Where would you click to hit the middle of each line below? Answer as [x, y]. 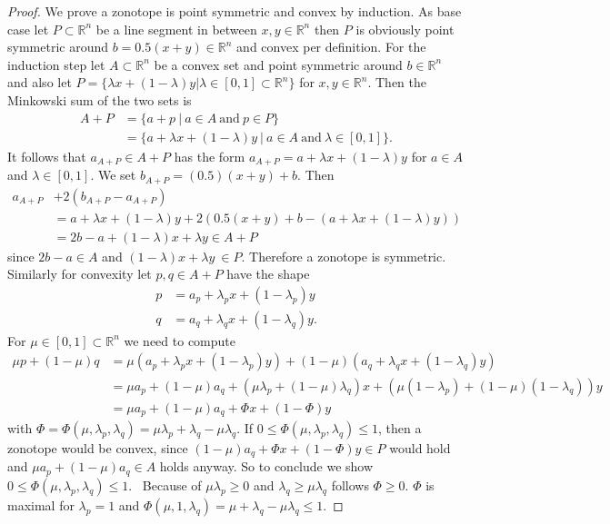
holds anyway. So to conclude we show [266, 466]
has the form [210, 156]
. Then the [397, 82]
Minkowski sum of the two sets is [100, 99]
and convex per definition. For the [331, 47]
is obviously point [405, 29]
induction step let [56, 64]
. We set [113, 175]
